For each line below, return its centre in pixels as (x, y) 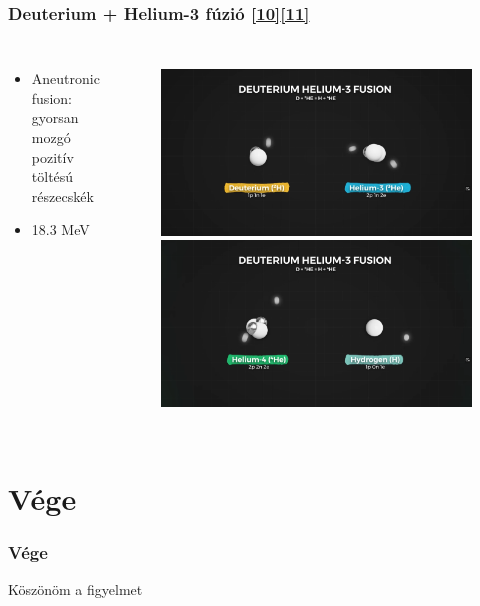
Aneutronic (65, 78)
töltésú (52, 176)
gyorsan (55, 117)
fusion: (51, 97)
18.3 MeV (60, 229)
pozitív (52, 156)
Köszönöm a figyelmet (75, 589)
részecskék (62, 195)
